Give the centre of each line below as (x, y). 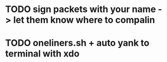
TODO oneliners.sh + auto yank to (77, 43)
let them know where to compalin (84, 20)
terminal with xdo (42, 54)
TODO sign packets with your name (80, 9)
